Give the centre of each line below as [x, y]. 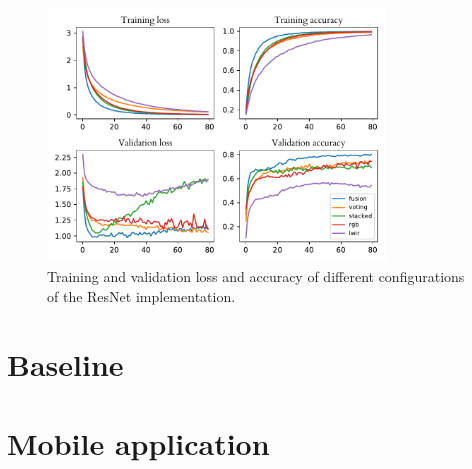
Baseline [65, 364]
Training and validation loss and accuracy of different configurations [256, 275]
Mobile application [138, 442]
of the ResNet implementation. [141, 295]
